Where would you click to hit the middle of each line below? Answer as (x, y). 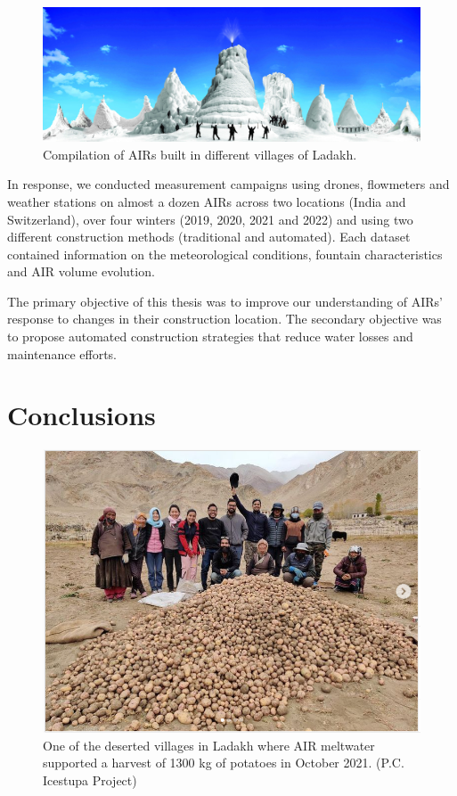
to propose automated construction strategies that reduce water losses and (210, 336)
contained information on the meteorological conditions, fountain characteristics (225, 254)
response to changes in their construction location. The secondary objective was (224, 319)
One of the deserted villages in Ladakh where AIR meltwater (209, 745)
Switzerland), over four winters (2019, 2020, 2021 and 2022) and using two (210, 219)
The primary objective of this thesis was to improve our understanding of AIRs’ (225, 301)
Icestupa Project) (90, 780)
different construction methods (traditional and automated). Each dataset (209, 237)
